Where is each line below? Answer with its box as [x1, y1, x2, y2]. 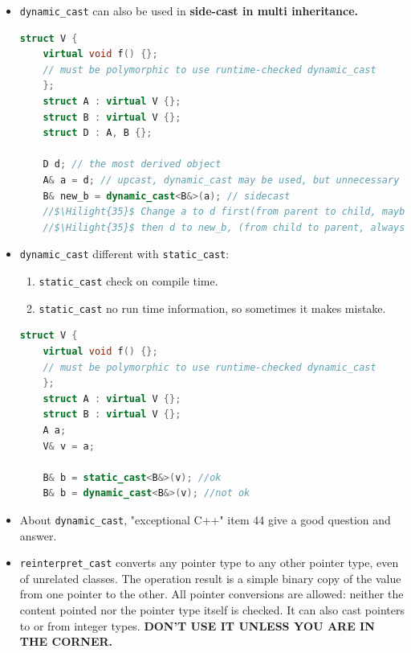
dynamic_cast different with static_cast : [19, 245, 230, 262]
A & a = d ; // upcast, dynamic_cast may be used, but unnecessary [43, 175, 400, 186]
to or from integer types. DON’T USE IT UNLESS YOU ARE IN [19, 617, 375, 634]
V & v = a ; [43, 440, 95, 452]
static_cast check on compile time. [39, 273, 218, 290]
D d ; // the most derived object [43, 158, 222, 170]
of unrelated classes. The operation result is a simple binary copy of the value [19, 569, 401, 586]
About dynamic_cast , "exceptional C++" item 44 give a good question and [19, 511, 391, 528]
